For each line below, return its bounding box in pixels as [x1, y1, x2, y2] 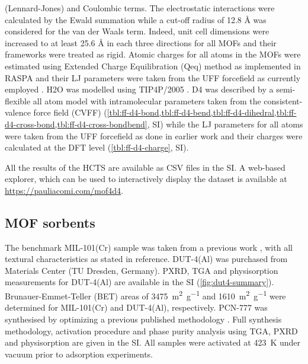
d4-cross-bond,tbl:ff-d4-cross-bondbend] [5, 117, 147, 130]
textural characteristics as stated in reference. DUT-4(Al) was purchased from [5, 253, 288, 265]
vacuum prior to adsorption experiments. [5, 347, 153, 360]
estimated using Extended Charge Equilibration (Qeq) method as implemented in [5, 59, 301, 72]
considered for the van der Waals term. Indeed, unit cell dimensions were [5, 25, 269, 37]
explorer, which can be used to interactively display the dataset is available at [5, 173, 287, 185]
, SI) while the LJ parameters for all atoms [147, 117, 303, 130]
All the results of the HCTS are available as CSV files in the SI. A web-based [5, 161, 285, 173]
